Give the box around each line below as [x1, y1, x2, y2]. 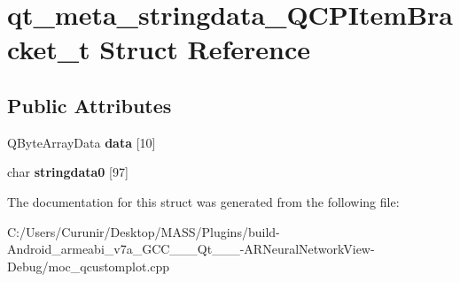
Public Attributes [7, 91, 172, 118]
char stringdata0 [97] [7, 163, 129, 181]
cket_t [7, 31, 90, 67]
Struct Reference [99, 31, 310, 67]
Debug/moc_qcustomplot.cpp [7, 256, 170, 275]
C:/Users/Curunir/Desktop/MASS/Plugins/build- [7, 222, 280, 240]
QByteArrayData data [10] [7, 133, 156, 151]
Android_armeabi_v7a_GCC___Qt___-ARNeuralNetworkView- [7, 240, 375, 258]
